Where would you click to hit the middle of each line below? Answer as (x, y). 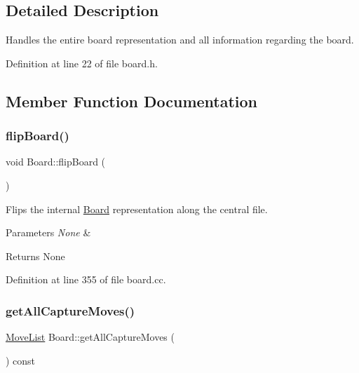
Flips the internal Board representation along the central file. (137, 209)
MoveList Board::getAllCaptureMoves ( (90, 337)
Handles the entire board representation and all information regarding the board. (180, 40)
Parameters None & (48, 232)
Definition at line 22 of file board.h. (82, 63)
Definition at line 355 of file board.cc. (86, 279)
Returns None (35, 256)
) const (21, 360)
